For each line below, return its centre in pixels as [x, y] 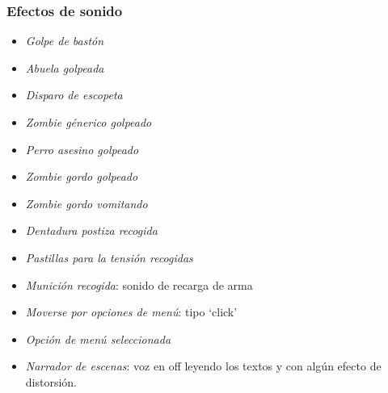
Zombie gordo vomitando [86, 203]
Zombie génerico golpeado [89, 122]
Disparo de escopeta [74, 95]
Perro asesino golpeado [82, 149]
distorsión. [51, 381]
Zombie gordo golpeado [82, 176]
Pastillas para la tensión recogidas [109, 257]
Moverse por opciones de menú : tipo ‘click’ [131, 312]
